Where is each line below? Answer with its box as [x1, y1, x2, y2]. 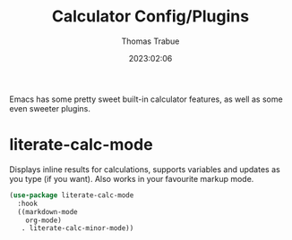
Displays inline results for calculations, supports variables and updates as [9, 163, 280, 175]
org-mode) [25, 216, 63, 225]
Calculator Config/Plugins [52, 6, 249, 27]
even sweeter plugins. [9, 103, 91, 113]
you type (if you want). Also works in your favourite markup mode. [9, 173, 254, 184]
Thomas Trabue [121, 36, 180, 46]
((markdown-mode [17, 207, 78, 216]
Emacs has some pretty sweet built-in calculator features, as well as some [9, 94, 284, 104]
